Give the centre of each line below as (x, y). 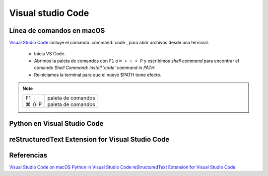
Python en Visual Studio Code (56, 124)
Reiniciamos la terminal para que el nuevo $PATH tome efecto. (98, 75)
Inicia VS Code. (50, 54)
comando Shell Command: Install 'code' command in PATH (94, 68)
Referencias (28, 155)
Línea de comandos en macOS (57, 31)
